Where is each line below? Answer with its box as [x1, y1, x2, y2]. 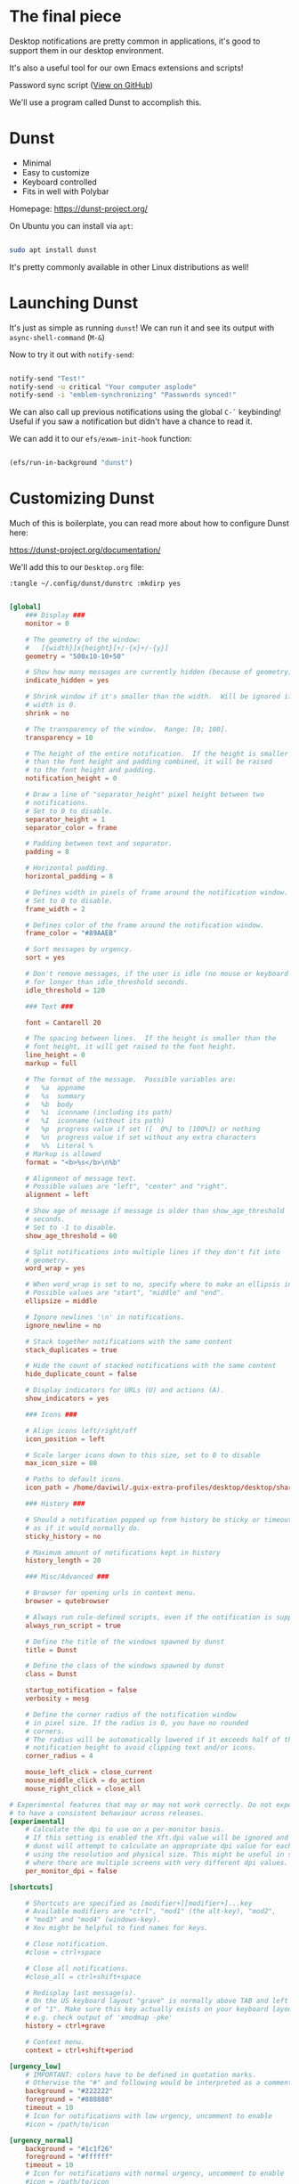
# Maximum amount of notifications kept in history [25, 1548, 221, 1557]
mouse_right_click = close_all [25, 1784, 141, 1793]
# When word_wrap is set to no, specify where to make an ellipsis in [25, 1280, 293, 1289]
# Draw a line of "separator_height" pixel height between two [25, 790, 265, 799]
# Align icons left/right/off [25, 1426, 138, 1435]
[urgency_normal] [9, 2136, 74, 2145]
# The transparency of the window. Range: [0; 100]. [25, 724, 229, 734]
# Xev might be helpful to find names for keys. [25, 1924, 209, 1933]
